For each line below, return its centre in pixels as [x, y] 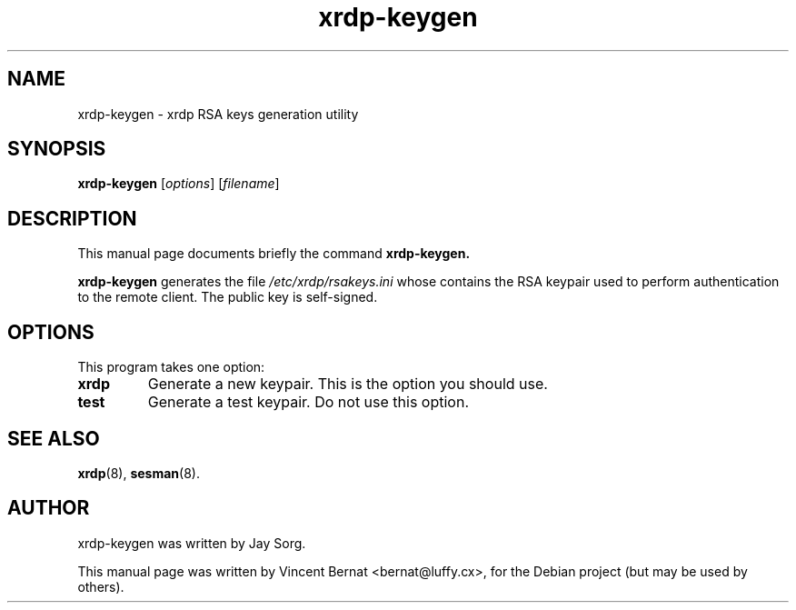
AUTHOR [49, 508]
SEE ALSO [54, 438]
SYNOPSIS [57, 149]
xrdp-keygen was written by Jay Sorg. [192, 543]
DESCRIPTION [72, 218]
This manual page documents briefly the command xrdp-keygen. [274, 254]
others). [101, 586]
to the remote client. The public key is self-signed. [228, 297]
